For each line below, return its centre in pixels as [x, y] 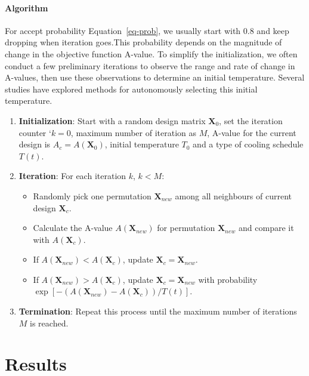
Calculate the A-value [73, 228]
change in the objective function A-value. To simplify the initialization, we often [151, 53]
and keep [273, 30]
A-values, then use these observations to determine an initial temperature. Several [155, 77]
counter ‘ [35, 132]
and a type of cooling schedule [248, 144]
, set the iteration [251, 120]
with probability [228, 279]
